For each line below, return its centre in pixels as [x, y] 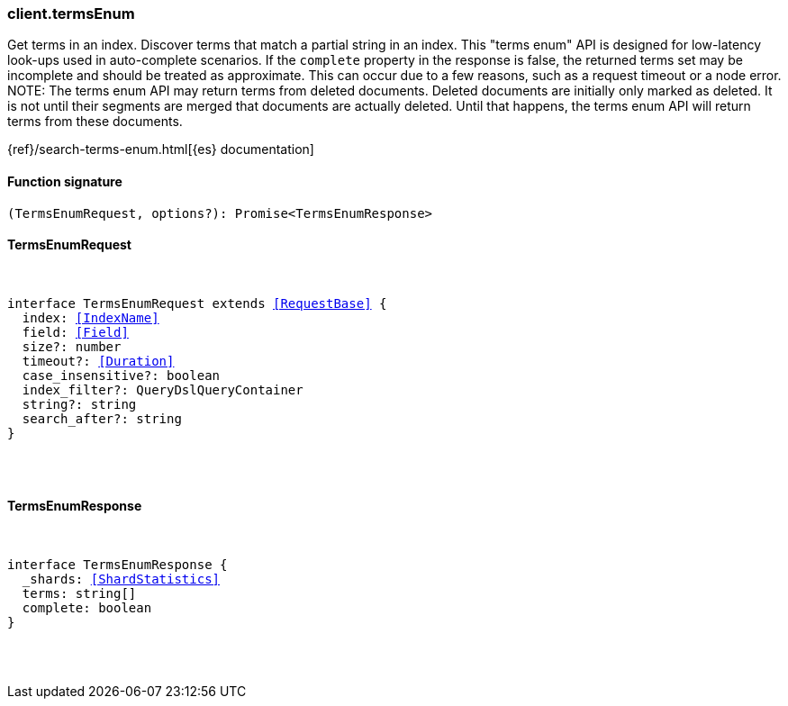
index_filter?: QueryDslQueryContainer [163, 389]
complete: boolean [87, 608]
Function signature [65, 181]
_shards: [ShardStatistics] [121, 579]
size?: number [72, 346]
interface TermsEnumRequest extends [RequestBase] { [197, 303]
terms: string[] [79, 594]
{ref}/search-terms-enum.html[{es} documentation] [161, 149]
